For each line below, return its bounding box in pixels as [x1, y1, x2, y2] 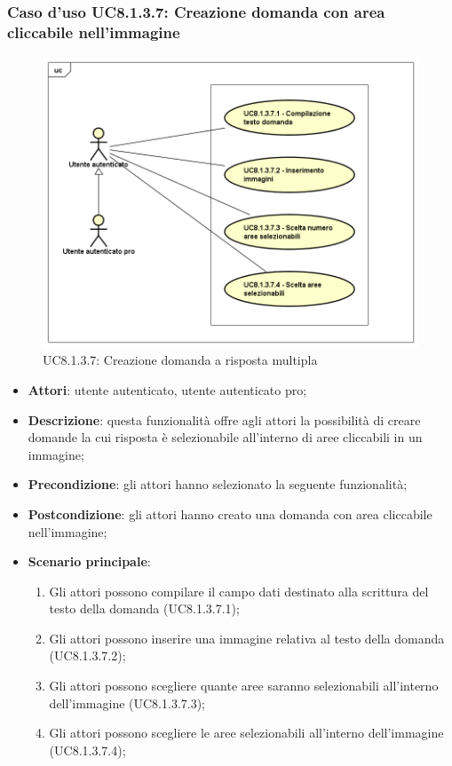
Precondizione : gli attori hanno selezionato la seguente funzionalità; [28, 475, 408, 494]
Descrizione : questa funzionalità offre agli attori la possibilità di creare [28, 410, 421, 429]
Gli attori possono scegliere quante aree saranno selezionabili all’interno [49, 676, 439, 695]
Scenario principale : [28, 552, 151, 571]
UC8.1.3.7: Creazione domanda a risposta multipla [43, 351, 318, 369]
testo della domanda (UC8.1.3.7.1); [49, 599, 240, 618]
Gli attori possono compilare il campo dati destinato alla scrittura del [49, 581, 429, 600]
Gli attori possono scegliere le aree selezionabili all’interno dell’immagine [49, 723, 444, 742]
